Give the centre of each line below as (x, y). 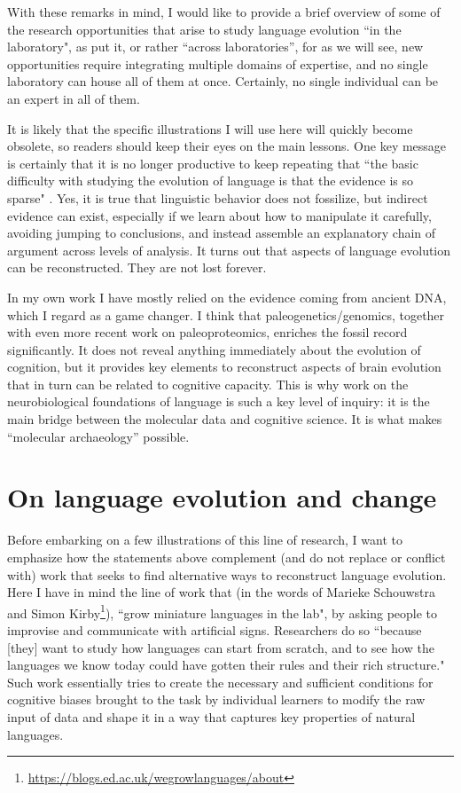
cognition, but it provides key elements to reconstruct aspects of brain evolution (224, 367)
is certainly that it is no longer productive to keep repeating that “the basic (213, 163)
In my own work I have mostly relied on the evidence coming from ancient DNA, (227, 297)
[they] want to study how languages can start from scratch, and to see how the (221, 647)
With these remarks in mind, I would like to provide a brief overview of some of (224, 12)
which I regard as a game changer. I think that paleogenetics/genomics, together (226, 314)
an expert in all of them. (74, 98)
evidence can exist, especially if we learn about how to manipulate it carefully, (219, 215)
